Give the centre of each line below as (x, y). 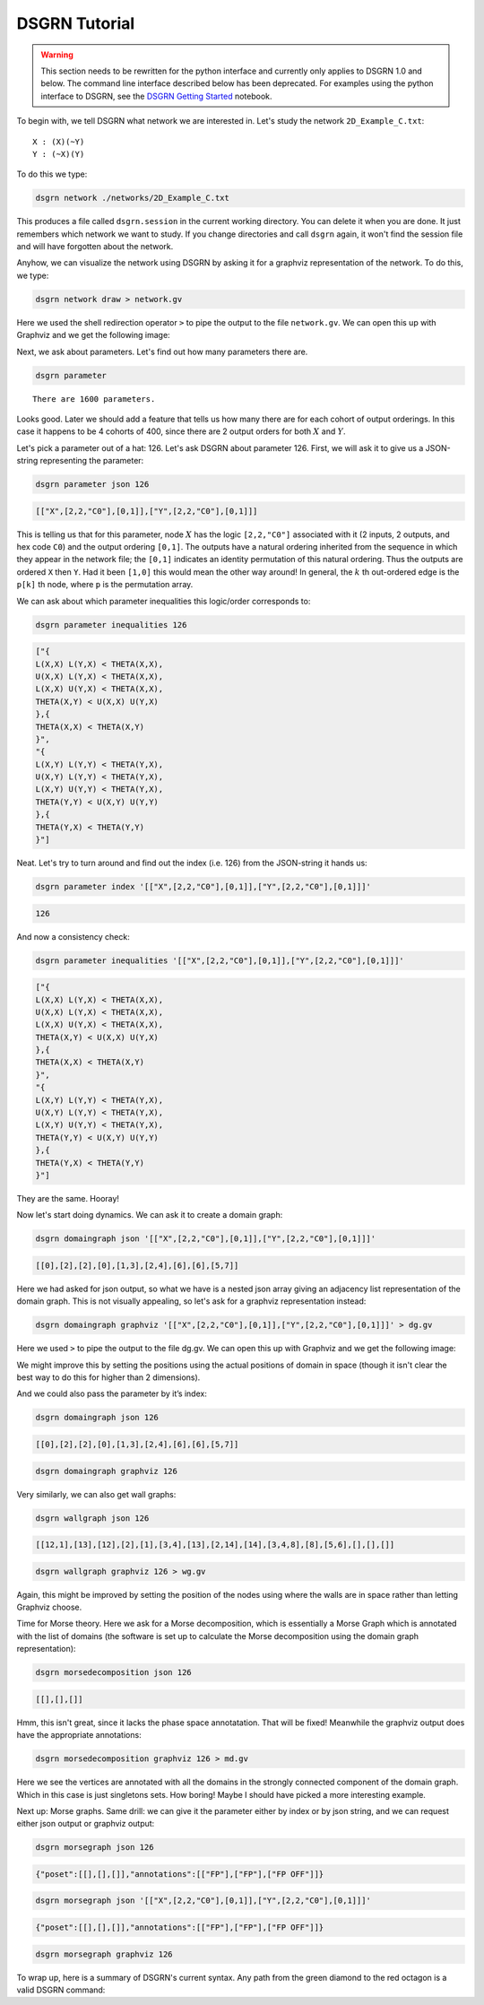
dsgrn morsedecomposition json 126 (113, 1673)
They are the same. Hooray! (68, 1198)
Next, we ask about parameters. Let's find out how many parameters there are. (162, 352)
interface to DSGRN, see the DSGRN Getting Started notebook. (156, 96)
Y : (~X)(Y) (59, 154)
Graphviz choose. (49, 1607)
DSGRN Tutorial (76, 23)
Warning (57, 55)
